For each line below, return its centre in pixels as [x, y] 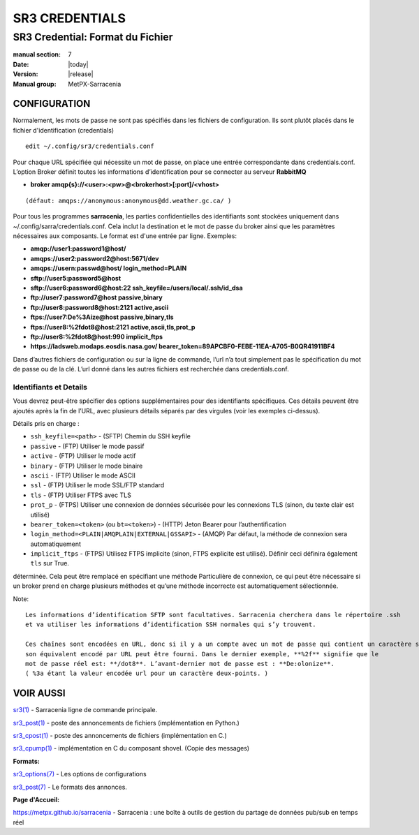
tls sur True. [50, 563]
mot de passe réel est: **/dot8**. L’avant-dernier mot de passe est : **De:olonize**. [180, 664]
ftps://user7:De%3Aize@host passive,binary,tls [102, 317]
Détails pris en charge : [46, 423]
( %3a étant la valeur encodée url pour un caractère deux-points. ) [147, 673]
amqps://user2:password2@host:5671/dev [95, 258]
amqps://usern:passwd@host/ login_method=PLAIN [109, 268]
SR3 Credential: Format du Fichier [93, 37]
